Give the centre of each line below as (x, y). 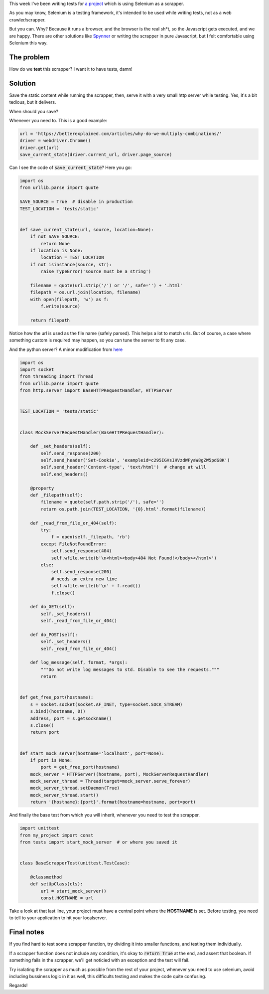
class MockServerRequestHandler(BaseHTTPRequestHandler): (92, 432)
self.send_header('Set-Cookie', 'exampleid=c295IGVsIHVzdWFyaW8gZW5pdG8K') (135, 460)
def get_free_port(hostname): (57, 697)
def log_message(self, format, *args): (79, 663)
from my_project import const (57, 835)
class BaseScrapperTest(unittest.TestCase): (75, 863)
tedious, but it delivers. (33, 102)
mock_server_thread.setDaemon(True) (75, 788)
